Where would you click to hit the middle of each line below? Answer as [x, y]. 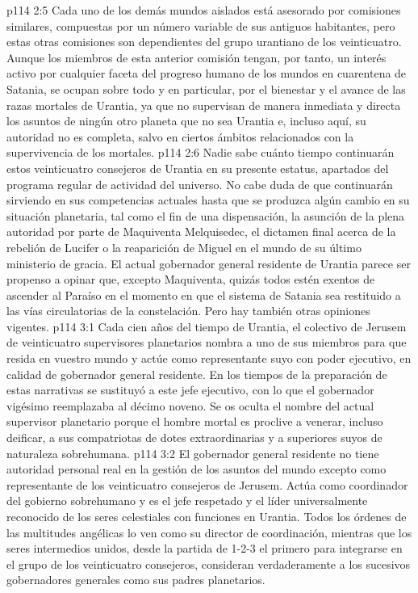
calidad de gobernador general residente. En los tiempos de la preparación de [197, 374]
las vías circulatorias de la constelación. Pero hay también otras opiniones [188, 311]
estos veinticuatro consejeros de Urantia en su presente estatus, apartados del [198, 168]
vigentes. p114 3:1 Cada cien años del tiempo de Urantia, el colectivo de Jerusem [207, 326]
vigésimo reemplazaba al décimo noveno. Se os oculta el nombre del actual [190, 405]
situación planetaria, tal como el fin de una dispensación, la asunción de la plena [206, 215]
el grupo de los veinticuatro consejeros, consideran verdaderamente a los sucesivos [209, 564]
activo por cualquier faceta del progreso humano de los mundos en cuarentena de [207, 73]
